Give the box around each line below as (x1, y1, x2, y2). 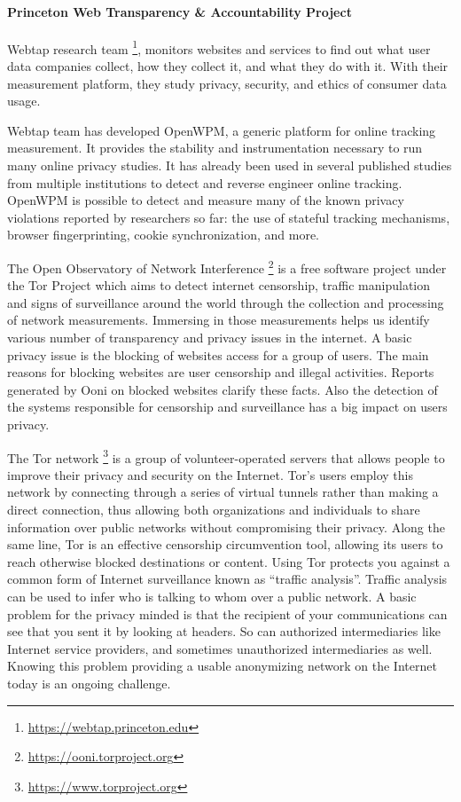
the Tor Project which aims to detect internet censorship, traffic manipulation (7, 276, 431, 295)
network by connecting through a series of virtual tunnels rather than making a (7, 483, 439, 501)
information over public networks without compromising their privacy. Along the (7, 517, 445, 536)
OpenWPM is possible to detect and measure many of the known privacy (7, 191, 404, 209)
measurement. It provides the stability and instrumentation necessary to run (7, 138, 423, 157)
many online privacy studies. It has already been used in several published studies (7, 156, 452, 175)
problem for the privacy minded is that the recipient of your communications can (7, 604, 448, 623)
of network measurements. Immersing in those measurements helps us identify (7, 311, 430, 329)
